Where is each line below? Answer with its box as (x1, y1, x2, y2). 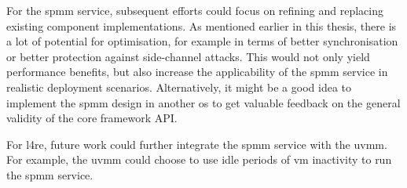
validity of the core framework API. (6, 110, 178, 126)
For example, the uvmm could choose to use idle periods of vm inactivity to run (6, 151, 392, 168)
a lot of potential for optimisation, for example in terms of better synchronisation (6, 33, 398, 49)
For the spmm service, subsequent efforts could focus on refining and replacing (6, 2, 383, 18)
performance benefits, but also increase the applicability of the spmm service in (6, 63, 388, 80)
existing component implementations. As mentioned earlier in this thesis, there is (6, 17, 397, 34)
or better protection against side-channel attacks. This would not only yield (6, 48, 370, 64)
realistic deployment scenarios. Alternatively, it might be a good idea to (6, 78, 352, 95)
